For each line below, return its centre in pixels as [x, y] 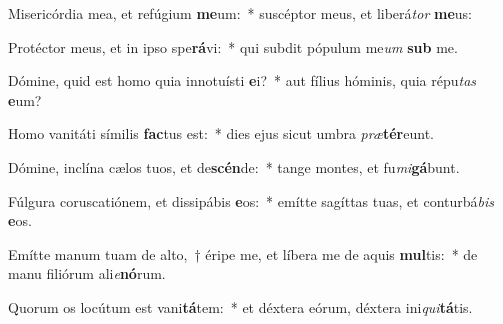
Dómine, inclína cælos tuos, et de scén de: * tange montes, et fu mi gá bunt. [234, 166]
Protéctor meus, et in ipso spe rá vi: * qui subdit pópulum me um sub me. [233, 46]
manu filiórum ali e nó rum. [87, 273]
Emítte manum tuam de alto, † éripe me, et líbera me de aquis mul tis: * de [243, 253]
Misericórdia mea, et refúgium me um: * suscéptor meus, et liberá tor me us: [240, 13]
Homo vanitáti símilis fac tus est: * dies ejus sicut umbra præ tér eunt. [221, 133]
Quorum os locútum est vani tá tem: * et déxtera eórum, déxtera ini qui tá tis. [240, 306]
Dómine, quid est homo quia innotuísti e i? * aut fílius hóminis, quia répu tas [242, 80]
